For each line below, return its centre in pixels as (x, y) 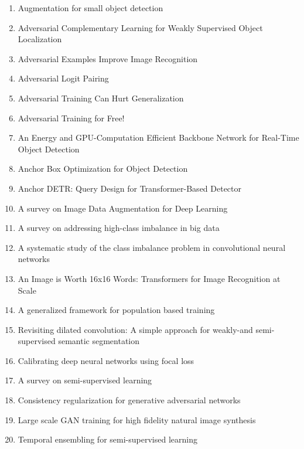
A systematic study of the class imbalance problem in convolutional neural (152, 247)
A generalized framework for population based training (116, 310)
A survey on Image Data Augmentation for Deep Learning (123, 208)
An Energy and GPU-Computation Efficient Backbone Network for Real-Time (158, 137)
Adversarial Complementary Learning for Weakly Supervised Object (140, 27)
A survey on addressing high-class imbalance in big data (119, 228)
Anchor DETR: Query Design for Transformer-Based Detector (130, 188)
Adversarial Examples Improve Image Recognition (108, 58)
